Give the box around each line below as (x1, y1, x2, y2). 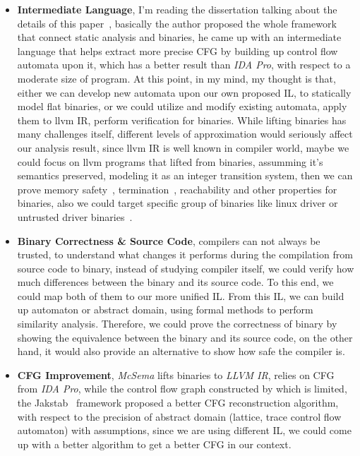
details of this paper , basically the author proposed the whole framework (17, 16, 337, 30)
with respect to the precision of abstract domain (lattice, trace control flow (17, 409, 342, 424)
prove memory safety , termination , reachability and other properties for (17, 181, 337, 196)
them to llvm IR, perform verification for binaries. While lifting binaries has (17, 112, 347, 127)
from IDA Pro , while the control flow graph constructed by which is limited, (17, 381, 347, 396)
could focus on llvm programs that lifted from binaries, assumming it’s (17, 154, 323, 169)
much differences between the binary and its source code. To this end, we (17, 275, 334, 289)
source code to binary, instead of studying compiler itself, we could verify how (17, 260, 354, 275)
